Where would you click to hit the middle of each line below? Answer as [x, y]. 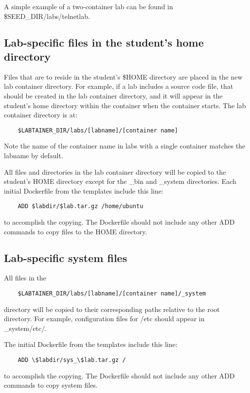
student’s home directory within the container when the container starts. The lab [125, 105]
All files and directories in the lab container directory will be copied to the [115, 172]
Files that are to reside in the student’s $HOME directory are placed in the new [123, 76]
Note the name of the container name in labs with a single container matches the [125, 146]
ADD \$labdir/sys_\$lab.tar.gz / [72, 360]
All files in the [25, 278]
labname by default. [34, 155]
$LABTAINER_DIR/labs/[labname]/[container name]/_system [112, 294]
